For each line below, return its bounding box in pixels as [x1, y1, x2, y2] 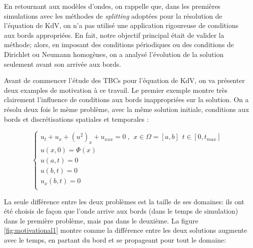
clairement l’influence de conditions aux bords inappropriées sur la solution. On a [4, 94, 249, 105]
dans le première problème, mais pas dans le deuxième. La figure [4, 215, 198, 225]
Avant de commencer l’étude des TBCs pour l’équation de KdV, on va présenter [4, 75, 245, 85]
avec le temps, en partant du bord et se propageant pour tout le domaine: [4, 234, 226, 245]
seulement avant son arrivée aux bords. [4, 58, 121, 69]
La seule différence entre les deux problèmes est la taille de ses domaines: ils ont [4, 196, 245, 206]
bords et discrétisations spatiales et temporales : [4, 113, 149, 124]
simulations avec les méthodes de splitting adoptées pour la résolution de [4, 10, 223, 21]
